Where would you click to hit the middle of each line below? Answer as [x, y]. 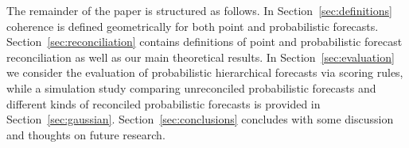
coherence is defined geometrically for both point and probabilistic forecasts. [193, 26]
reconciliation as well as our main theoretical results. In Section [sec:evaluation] [201, 57]
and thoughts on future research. [86, 134]
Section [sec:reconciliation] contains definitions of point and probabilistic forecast [204, 42]
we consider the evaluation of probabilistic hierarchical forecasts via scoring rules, [205, 72]
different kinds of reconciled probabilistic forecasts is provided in [164, 103]
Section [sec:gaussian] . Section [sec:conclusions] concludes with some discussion [200, 119]
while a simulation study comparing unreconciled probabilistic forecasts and [191, 87]
